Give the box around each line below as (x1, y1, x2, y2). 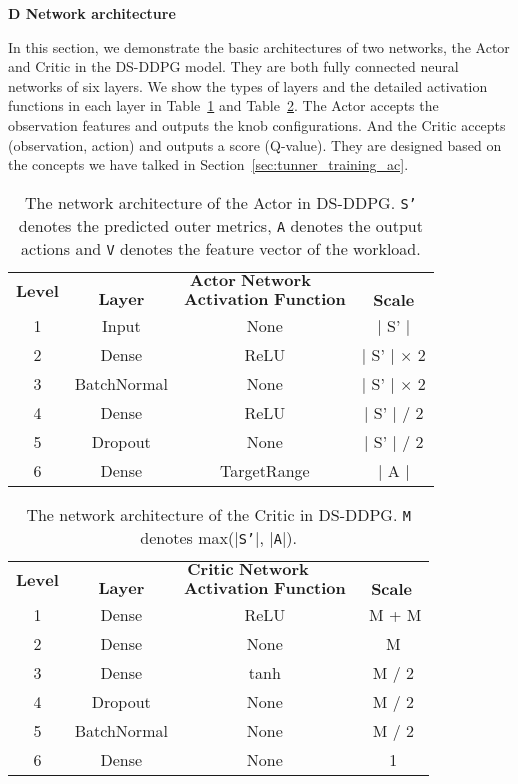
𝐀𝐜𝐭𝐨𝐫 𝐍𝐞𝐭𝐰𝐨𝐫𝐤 (189, 272, 311, 289)
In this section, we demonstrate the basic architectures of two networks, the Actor (8, 36, 510, 57)
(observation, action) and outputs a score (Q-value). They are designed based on (8, 134, 502, 155)
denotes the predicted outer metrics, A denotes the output (18, 213, 423, 237)
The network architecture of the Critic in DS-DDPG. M (26, 502, 411, 526)
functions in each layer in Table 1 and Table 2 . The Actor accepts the (8, 95, 439, 116)
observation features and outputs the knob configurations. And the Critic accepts (8, 114, 506, 135)
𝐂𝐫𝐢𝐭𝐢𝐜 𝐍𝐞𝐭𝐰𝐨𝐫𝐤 (187, 561, 309, 578)
